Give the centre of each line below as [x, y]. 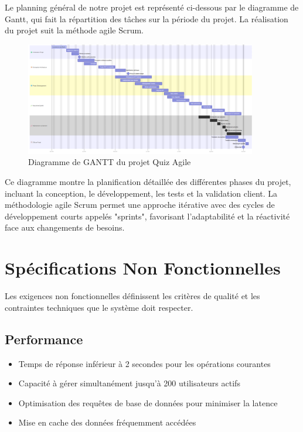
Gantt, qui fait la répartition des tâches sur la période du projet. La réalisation [147, 18]
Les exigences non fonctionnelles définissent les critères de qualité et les [132, 296]
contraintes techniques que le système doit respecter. [99, 307]
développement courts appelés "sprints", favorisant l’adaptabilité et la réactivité [147, 216]
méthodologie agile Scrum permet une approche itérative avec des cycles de [140, 205]
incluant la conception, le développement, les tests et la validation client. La [141, 193]
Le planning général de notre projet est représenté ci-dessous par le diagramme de [152, 7]
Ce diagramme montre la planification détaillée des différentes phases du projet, [148, 182]
